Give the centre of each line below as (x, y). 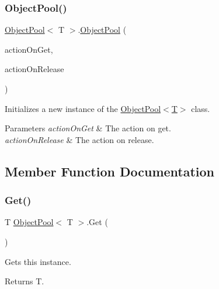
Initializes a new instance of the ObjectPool (83, 108)
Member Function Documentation (110, 171)
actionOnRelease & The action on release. (79, 139)
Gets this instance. (38, 261)
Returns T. (25, 281)
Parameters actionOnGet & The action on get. (88, 128)
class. (201, 108)
